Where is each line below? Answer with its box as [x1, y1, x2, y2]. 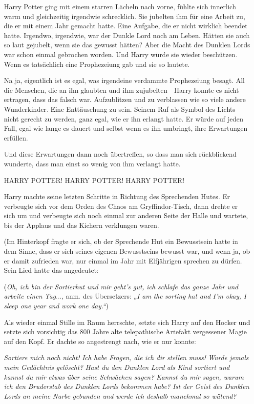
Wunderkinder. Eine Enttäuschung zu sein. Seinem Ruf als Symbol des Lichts [4, 103, 235, 114]
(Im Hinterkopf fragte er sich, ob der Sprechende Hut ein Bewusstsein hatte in [4, 236, 238, 246]
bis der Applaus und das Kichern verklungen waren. [4, 220, 159, 230]
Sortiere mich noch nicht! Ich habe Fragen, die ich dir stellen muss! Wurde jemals [4, 352, 249, 363]
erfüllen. [4, 132, 28, 142]
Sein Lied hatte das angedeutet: [4, 265, 99, 275]
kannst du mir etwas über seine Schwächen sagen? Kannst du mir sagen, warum [4, 371, 244, 382]
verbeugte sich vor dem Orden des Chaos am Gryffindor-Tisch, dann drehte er [4, 201, 238, 211]
